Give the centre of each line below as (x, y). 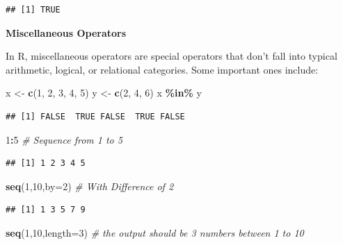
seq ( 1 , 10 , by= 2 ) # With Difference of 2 (90, 186)
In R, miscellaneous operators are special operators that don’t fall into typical (171, 56)
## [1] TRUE (33, 10)
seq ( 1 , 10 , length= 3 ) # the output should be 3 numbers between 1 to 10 (155, 232)
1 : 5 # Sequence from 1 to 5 (64, 139)
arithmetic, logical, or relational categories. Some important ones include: (162, 69)
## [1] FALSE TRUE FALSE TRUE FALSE (95, 116)
